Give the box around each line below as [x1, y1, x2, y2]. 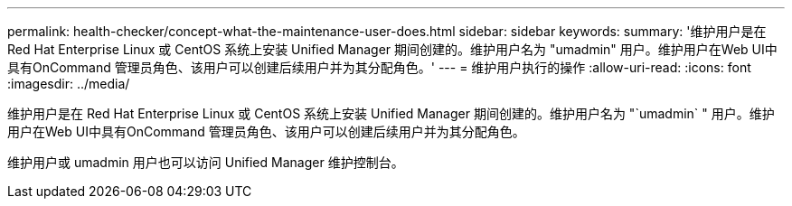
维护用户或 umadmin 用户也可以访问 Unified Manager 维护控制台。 [7, 154, 404, 170]
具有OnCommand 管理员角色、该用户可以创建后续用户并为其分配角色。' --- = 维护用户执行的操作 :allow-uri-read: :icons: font [7, 60, 751, 75]
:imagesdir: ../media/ [7, 76, 130, 91]
